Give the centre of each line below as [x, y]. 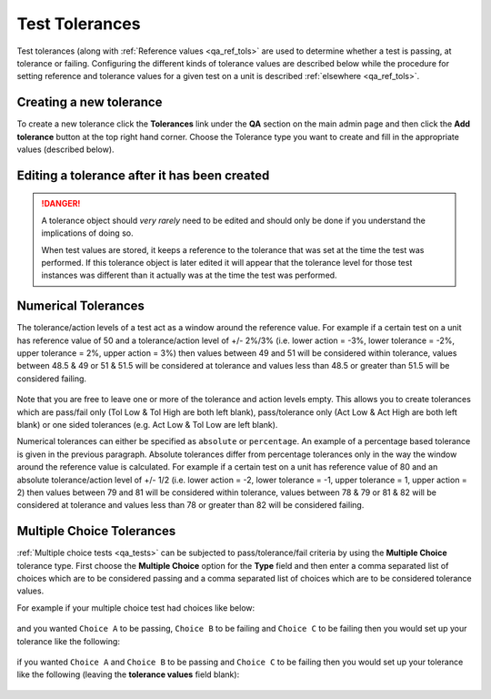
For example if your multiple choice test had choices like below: [136, 608]
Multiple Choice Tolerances [96, 531]
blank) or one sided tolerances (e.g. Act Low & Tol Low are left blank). [147, 425]
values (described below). [65, 149]
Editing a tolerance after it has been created [143, 175]
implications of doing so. [87, 233]
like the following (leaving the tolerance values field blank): [128, 674]
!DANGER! [61, 204]
